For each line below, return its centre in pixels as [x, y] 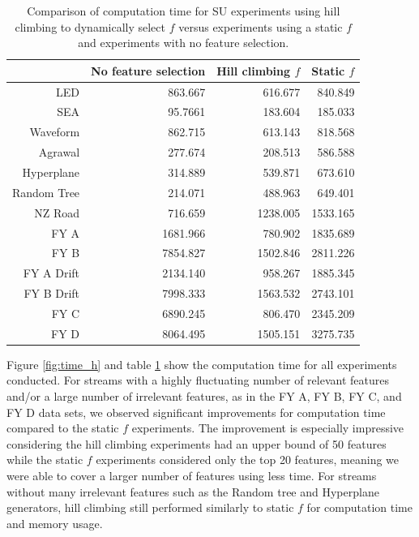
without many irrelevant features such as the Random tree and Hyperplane [193, 491]
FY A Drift [51, 273]
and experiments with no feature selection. [184, 43]
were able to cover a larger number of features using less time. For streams [192, 475]
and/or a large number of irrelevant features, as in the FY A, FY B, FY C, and [204, 396]
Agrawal [59, 152]
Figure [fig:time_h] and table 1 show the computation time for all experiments [202, 364]
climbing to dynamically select [90, 26]
